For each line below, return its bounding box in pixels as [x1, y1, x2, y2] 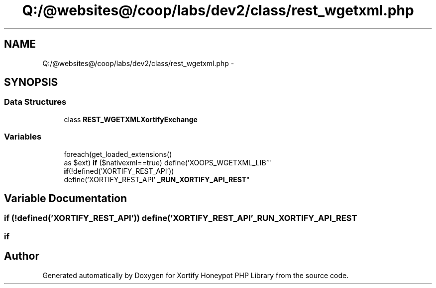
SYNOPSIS [4, 76, 58, 89]
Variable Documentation [4, 192, 127, 205]
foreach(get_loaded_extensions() [64, 149, 172, 158]
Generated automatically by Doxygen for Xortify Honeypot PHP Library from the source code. [42, 271, 349, 280]
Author [4, 250, 39, 263]
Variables [4, 132, 42, 142]
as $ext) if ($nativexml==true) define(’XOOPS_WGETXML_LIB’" [64, 158, 271, 167]
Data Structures [4, 97, 67, 107]
